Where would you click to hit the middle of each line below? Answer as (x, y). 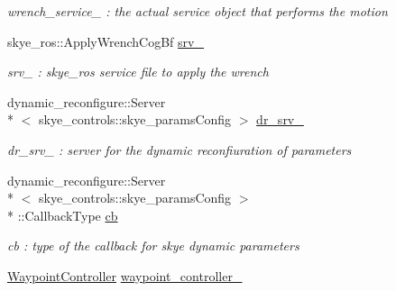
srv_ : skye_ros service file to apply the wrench (138, 72)
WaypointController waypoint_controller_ (125, 275)
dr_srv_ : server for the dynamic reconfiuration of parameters (180, 149)
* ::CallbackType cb (63, 215)
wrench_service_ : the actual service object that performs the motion (198, 11)
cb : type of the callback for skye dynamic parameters (153, 246)
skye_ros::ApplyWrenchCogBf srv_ (106, 41)
